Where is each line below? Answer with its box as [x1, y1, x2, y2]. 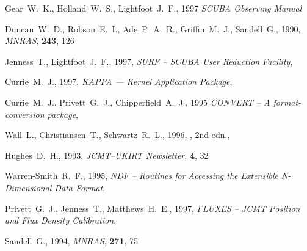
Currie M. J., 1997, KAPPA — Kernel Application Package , [5, 75, 233, 88]
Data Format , [54, 181, 106, 194]
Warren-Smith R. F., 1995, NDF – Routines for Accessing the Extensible [5, 169, 278, 182]
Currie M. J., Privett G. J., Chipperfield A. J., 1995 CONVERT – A [5, 95, 270, 108]
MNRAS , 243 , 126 [5, 34, 74, 47]
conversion [5, 107, 45, 120]
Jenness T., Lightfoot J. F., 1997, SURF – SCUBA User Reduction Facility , [5, 54, 293, 67]
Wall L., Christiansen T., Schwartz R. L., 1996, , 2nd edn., [5, 128, 230, 141]
